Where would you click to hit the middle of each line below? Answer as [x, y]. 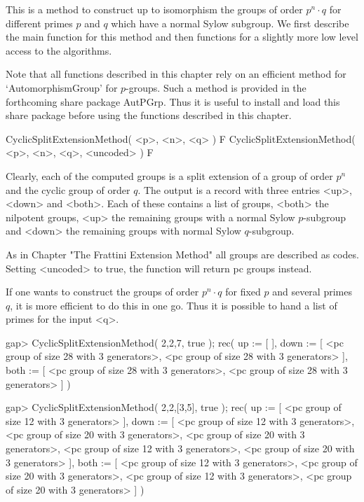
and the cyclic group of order [68, 189]
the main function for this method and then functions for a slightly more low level [182, 37]
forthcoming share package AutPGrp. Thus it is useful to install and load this [173, 101]
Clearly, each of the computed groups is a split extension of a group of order [169, 175]
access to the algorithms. [59, 50]
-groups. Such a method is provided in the [216, 87]
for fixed [243, 292]
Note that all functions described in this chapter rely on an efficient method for [176, 74]
